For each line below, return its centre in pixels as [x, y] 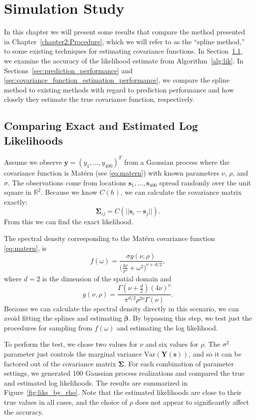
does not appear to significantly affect [192, 402]
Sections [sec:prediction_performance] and [68, 70]
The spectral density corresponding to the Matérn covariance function [110, 238]
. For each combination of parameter [179, 363]
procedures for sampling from [48, 327]
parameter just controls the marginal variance [73, 354]
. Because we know [69, 192]
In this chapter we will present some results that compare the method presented [125, 32]
